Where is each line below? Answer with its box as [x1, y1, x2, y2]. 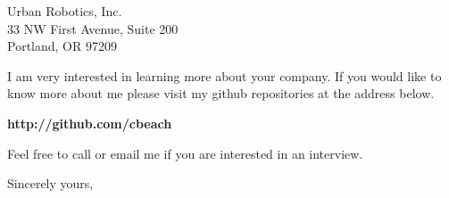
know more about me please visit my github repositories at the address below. [7, 84, 435, 103]
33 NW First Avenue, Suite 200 [7, 19, 179, 37]
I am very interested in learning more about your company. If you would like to [7, 66, 442, 85]
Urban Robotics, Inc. [7, 2, 122, 20]
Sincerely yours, [7, 174, 94, 193]
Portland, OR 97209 [7, 37, 117, 55]
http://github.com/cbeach [7, 113, 172, 132]
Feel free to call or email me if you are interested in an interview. [7, 144, 363, 162]
